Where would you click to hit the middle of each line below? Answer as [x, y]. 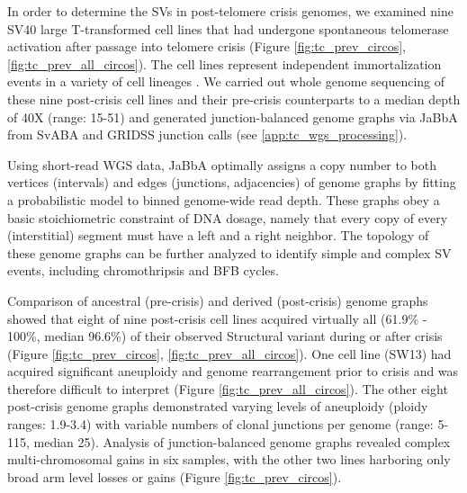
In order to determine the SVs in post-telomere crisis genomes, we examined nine [230, 11]
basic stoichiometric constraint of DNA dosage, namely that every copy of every [228, 217]
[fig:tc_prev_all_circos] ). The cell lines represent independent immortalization [225, 63]
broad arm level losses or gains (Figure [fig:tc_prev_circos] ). [175, 476]
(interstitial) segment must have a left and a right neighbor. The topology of [218, 235]
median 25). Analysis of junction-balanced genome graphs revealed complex [242, 441]
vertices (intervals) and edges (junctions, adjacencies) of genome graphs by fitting [232, 182]
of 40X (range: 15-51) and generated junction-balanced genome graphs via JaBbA [233, 117]
